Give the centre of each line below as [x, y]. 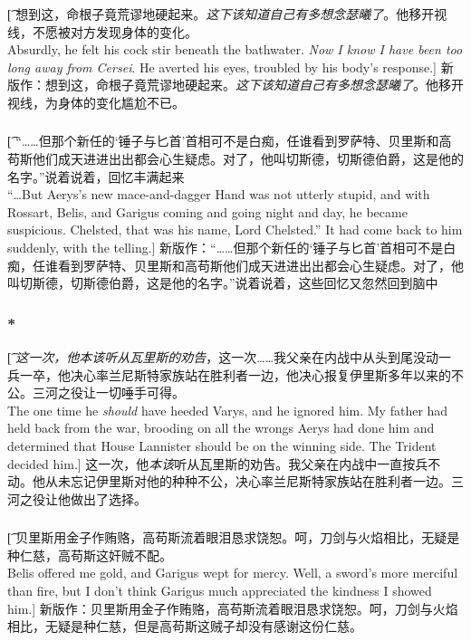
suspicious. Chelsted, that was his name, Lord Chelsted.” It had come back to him [235, 230]
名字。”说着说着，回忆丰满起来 [96, 176]
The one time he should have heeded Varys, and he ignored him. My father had [228, 410]
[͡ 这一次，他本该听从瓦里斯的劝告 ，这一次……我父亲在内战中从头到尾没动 [223, 356]
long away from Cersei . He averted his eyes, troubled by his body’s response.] [222, 67]
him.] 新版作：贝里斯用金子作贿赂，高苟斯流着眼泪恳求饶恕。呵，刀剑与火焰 [233, 608]
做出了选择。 [108, 498]
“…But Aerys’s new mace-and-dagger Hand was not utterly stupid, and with [219, 194]
